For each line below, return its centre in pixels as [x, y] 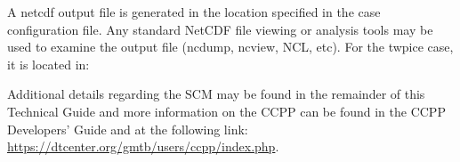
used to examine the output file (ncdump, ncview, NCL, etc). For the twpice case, [230, 47]
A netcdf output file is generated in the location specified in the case [194, 12]
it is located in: [48, 64]
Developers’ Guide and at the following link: [128, 129]
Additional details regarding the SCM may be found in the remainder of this [216, 94]
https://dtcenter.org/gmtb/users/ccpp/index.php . [143, 146]
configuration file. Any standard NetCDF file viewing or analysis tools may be [220, 29]
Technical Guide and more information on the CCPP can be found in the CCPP [226, 111]
